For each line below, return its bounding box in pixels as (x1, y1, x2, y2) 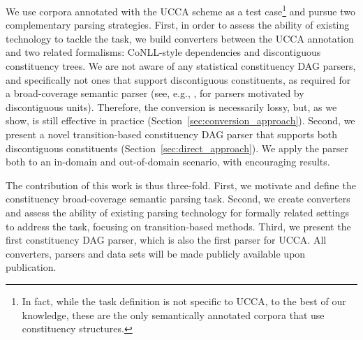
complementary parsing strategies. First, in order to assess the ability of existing (6, 17, 350, 32)
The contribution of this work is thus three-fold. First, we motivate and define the (6, 177, 356, 192)
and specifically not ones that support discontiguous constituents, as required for (6, 72, 351, 87)
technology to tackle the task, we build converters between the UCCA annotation (6, 31, 354, 45)
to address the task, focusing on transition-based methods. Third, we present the (6, 219, 351, 233)
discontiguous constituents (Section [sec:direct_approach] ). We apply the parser (6, 140, 349, 155)
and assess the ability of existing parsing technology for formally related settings (6, 205, 349, 219)
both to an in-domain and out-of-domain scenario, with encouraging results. (6, 154, 330, 169)
